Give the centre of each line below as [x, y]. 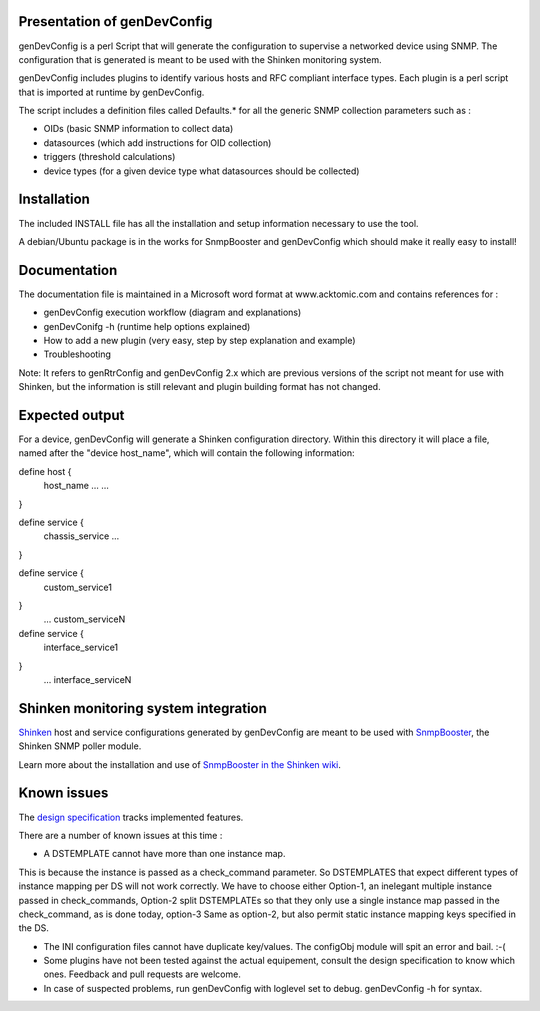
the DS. [34, 928]
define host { [45, 471]
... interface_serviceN [87, 679]
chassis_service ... [81, 536]
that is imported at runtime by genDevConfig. [111, 92]
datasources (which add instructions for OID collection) [157, 142]
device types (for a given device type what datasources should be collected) [201, 171]
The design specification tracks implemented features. [131, 817]
